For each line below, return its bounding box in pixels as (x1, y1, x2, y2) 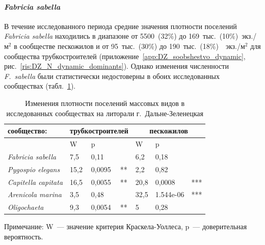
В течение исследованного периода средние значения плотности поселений (4, 20, 237, 31)
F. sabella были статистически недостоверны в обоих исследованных (4, 70, 220, 81)
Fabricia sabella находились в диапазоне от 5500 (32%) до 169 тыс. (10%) (4, 31, 238, 41)
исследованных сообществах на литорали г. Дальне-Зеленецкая (6, 107, 203, 118)
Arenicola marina (8, 189, 62, 200)
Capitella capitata (8, 176, 63, 187)
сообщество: (8, 125, 47, 136)
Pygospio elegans (8, 164, 60, 174)
